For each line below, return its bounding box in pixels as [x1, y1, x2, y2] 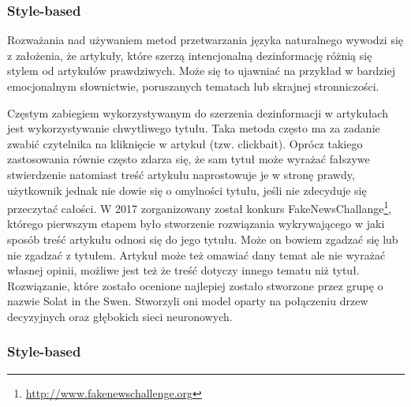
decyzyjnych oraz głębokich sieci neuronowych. [7, 308, 233, 324]
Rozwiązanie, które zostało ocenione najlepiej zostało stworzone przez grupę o [7, 277, 383, 293]
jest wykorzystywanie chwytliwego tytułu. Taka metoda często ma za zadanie [7, 120, 380, 136]
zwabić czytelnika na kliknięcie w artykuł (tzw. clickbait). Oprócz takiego [7, 135, 363, 151]
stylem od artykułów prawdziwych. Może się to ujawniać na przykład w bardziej [7, 62, 395, 79]
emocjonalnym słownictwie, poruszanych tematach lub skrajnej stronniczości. [7, 78, 379, 94]
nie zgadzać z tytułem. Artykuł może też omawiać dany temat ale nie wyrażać [7, 246, 386, 263]
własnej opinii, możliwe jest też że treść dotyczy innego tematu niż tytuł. [7, 262, 360, 278]
